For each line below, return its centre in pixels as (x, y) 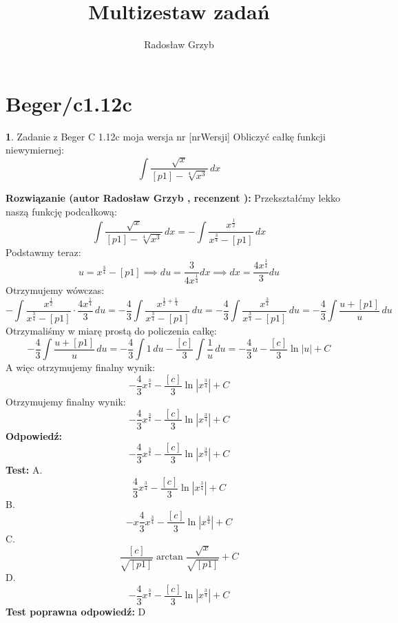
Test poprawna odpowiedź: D (76, 611)
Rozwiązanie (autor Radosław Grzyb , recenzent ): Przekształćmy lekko (173, 198)
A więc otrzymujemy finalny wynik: (81, 367)
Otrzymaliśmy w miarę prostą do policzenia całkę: (111, 331)
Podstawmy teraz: (43, 252)
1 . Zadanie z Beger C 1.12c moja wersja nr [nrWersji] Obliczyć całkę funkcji (166, 136)
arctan (169, 557)
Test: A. (24, 470)
